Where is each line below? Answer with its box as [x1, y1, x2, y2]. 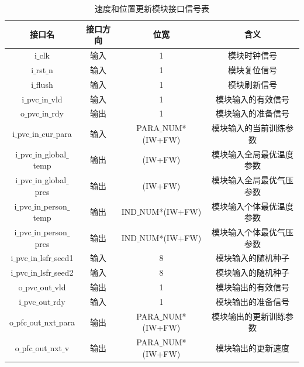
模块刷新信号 [227, 78, 277, 90]
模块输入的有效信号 [215, 92, 289, 105]
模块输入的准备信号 [215, 107, 289, 119]
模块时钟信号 [227, 49, 277, 61]
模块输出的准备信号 [215, 295, 289, 307]
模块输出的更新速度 [215, 342, 289, 354]
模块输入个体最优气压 [211, 226, 293, 238]
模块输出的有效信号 [215, 281, 289, 293]
